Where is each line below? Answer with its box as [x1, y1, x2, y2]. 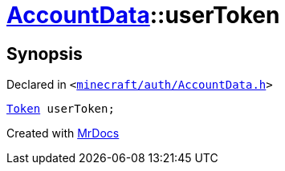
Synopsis [6, 43, 83, 64]
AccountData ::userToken [6, 2, 280, 29]
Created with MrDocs [6, 126, 120, 141]
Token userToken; [6, 102, 115, 116]
